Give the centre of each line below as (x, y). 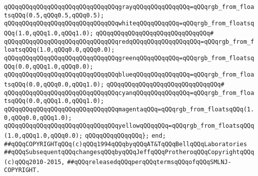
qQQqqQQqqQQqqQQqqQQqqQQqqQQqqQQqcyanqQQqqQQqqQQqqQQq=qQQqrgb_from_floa (129, 93)
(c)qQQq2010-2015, (34, 162)
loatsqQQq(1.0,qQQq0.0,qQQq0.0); (59, 50)
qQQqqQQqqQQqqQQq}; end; (126, 135)
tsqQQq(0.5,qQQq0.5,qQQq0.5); (54, 15)
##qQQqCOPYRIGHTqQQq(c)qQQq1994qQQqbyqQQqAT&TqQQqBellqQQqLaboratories (126, 144)
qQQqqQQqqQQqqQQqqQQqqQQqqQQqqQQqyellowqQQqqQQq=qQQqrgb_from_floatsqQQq (129, 126)
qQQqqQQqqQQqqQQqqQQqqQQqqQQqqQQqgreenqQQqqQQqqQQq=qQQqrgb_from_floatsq (129, 58)
